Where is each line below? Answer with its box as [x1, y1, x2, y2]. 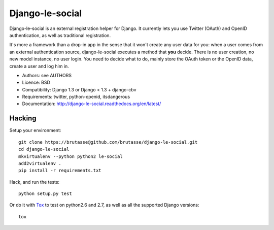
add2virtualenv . [18, 160, 61, 166]
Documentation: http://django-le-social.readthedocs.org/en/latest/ [22, 101, 161, 107]
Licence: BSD [22, 79, 51, 86]
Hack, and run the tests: [9, 179, 60, 185]
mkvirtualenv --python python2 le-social [18, 153, 123, 159]
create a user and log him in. [9, 63, 70, 69]
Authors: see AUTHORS [22, 72, 72, 78]
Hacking [9, 114, 37, 123]
